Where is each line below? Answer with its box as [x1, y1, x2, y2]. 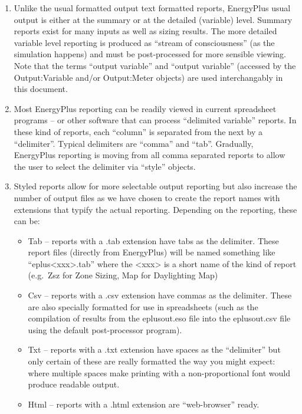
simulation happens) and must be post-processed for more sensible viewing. [14, 48, 286, 60]
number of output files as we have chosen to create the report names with [14, 191, 280, 203]
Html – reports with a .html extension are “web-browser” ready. [28, 397, 260, 410]
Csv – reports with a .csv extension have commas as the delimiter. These [28, 289, 292, 301]
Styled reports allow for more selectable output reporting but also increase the [14, 180, 297, 192]
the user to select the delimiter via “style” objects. [14, 160, 196, 172]
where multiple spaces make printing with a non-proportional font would [28, 366, 291, 379]
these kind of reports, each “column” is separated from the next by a [14, 125, 263, 137]
